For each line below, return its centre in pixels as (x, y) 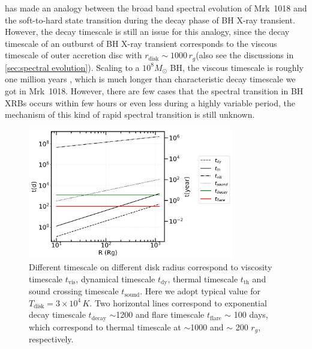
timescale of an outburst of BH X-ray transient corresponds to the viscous (141, 43)
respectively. (51, 339)
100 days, (251, 314)
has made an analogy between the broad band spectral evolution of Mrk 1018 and (156, 8)
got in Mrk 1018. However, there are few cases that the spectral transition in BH (154, 91)
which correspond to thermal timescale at (105, 326)
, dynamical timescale (115, 278)
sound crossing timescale (74, 291)
